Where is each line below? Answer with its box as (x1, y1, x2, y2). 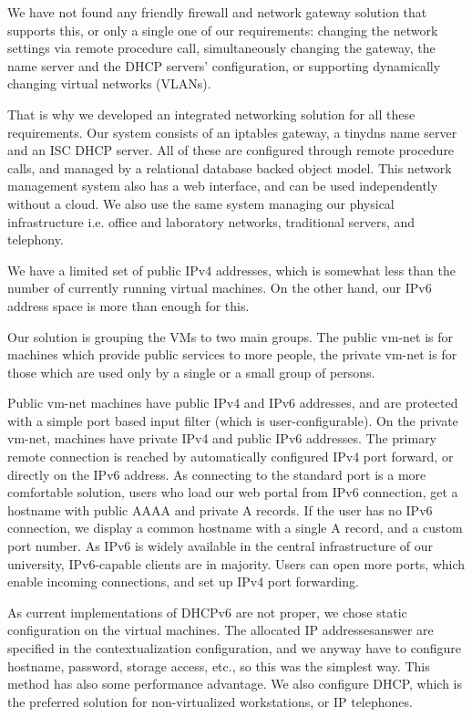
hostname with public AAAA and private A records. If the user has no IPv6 (7, 500, 433, 519)
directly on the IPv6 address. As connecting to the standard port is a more (7, 464, 426, 483)
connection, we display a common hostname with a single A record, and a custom (7, 518, 463, 537)
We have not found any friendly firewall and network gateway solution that (7, 3, 427, 21)
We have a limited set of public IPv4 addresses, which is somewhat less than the (7, 260, 456, 279)
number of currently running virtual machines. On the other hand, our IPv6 (7, 278, 432, 297)
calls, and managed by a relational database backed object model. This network (7, 158, 452, 177)
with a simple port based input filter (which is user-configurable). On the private (7, 410, 458, 430)
